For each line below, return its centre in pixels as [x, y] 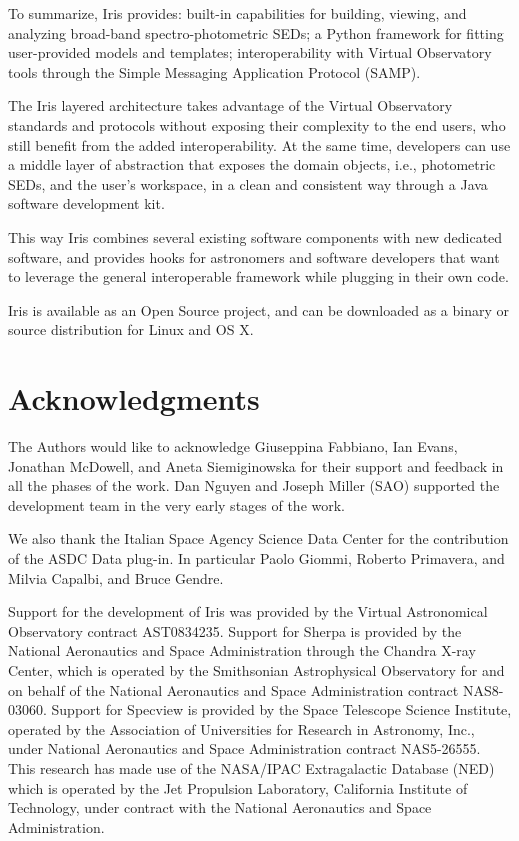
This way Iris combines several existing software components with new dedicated [255, 236]
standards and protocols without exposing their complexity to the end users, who [257, 124]
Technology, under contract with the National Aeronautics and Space [220, 807]
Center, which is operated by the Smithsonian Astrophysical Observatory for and [256, 669]
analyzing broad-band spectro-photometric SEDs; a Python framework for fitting [256, 32]
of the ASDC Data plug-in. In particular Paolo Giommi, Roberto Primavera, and [256, 558]
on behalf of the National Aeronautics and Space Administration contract [233, 689]
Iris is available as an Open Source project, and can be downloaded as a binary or [259, 309]
